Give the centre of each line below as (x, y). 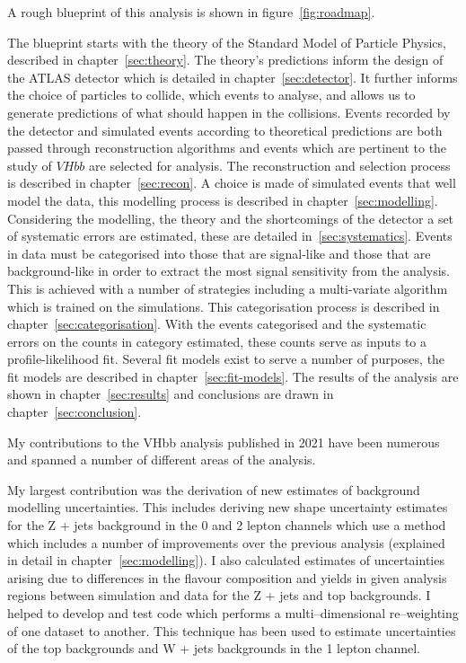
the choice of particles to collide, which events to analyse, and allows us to (211, 95)
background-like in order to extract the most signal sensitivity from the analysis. (229, 271)
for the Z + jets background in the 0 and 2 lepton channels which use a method (227, 525)
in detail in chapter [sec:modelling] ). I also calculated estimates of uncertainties (226, 560)
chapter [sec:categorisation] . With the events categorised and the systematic (217, 324)
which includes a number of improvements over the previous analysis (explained (226, 542)
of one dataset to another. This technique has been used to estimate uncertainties (232, 630)
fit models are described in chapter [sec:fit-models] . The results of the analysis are (233, 376)
